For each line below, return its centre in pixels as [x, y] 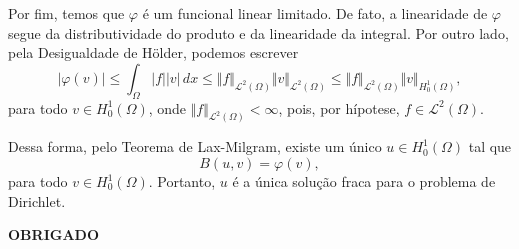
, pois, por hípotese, [339, 107]
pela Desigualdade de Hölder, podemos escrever [153, 52]
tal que [490, 146]
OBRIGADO [53, 234]
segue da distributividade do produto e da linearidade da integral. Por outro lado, [258, 32]
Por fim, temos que [66, 13]
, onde [167, 107]
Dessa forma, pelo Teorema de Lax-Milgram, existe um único [195, 146]
